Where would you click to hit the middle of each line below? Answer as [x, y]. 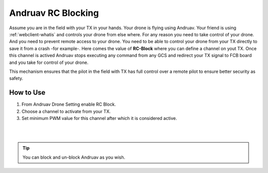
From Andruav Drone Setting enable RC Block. [69, 105]
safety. [16, 78]
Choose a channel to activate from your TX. [66, 111]
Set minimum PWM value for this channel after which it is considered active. [99, 118]
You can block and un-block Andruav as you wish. [74, 157]
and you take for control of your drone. [49, 62]
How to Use [27, 92]
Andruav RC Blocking [54, 13]
